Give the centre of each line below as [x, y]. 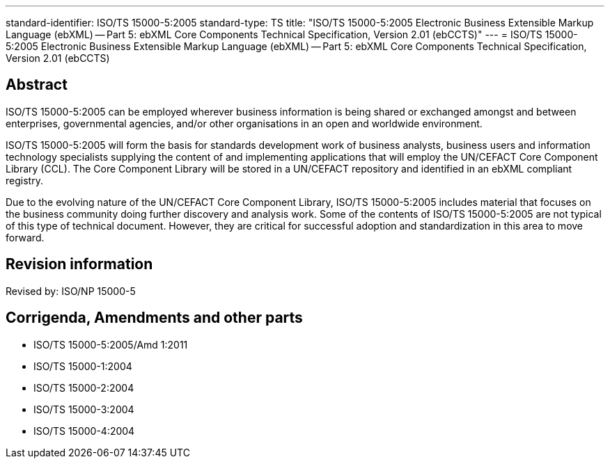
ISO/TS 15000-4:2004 [84, 431]
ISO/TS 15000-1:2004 [83, 366]
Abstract [37, 85]
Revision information [79, 264]
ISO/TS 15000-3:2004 [84, 409]
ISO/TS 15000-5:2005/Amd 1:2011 [111, 344]
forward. [25, 237]
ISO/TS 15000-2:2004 [84, 387]
